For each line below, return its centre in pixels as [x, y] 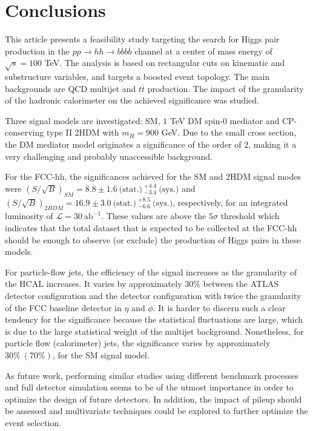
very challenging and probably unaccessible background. [109, 156]
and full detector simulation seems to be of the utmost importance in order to [149, 387]
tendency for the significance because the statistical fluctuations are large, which [154, 319]
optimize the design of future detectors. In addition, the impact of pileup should [153, 399]
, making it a [272, 144]
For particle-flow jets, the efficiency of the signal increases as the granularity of [151, 271]
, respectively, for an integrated [230, 202]
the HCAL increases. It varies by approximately [94, 284]
